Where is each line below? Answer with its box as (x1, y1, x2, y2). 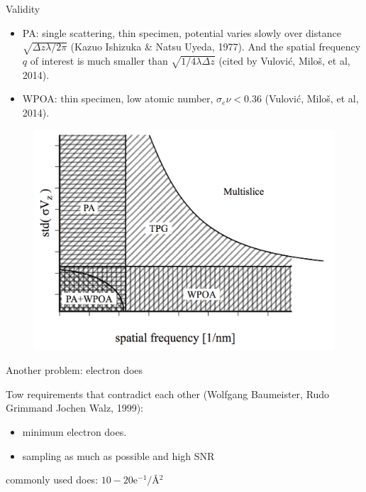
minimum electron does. (22, 424, 127, 439)
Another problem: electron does (6, 363, 143, 378)
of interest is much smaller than (30, 53, 168, 68)
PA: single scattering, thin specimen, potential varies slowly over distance (22, 25, 341, 40)
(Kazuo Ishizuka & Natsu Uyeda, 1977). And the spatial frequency (70, 39, 361, 54)
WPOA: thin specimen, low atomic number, (22, 91, 213, 106)
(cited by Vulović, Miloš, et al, (218, 53, 350, 68)
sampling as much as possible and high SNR (22, 448, 215, 463)
